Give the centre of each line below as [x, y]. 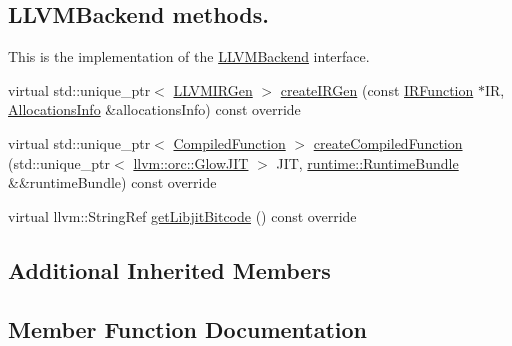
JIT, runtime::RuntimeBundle [367, 162]
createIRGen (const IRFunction [377, 89]
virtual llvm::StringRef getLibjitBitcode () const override [182, 215]
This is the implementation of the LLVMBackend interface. [189, 56]
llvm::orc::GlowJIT [191, 162]
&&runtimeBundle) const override [112, 182]
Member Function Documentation [188, 328]
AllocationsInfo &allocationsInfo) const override [154, 109]
